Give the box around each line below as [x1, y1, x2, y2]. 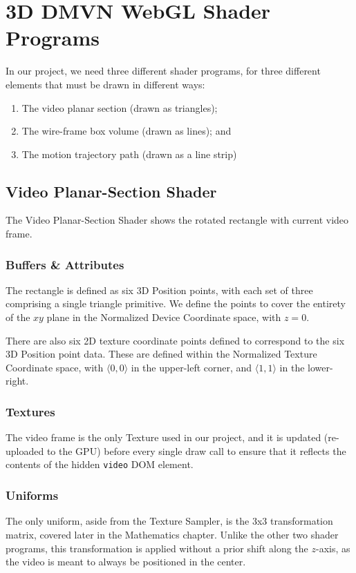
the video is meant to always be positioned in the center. [6, 554, 246, 569]
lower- [308, 360, 333, 374]
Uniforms [6, 487, 59, 504]
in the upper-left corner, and [131, 360, 252, 374]
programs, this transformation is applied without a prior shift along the [6, 541, 308, 555]
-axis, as [315, 541, 350, 555]
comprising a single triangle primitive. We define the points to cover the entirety [6, 296, 346, 311]
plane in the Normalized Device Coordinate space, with [46, 310, 281, 324]
